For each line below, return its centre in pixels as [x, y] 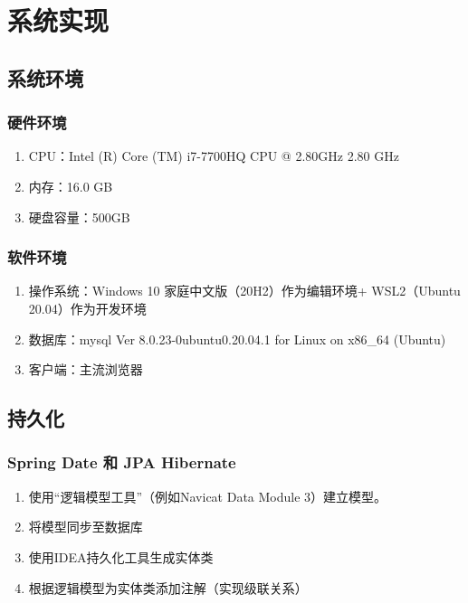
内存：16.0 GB [71, 186]
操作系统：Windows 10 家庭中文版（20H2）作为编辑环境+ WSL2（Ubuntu [244, 291]
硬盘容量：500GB [79, 217]
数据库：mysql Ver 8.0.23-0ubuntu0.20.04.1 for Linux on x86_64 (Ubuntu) [237, 339]
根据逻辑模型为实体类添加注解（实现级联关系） [168, 587]
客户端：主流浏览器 [86, 369]
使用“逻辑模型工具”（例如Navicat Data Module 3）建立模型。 [208, 496]
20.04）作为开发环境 [87, 308]
